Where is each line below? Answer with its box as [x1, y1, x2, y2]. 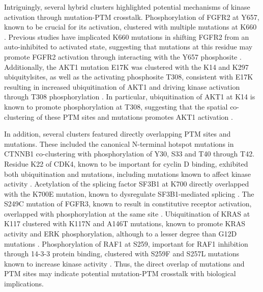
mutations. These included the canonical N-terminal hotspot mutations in [4, 138, 234, 149]
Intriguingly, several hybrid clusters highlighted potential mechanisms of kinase [4, 2, 250, 12]
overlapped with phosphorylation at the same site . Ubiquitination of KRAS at [4, 208, 250, 219]
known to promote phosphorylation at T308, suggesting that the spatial [4, 101, 228, 112]
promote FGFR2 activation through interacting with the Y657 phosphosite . [4, 51, 242, 62]
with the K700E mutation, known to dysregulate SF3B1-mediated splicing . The [4, 188, 254, 199]
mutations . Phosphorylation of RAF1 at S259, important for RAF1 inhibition [4, 238, 248, 249]
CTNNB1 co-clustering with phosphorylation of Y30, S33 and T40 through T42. [4, 148, 255, 159]
